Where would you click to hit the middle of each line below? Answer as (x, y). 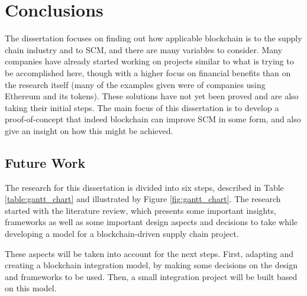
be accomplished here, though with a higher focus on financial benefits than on (148, 72)
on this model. (31, 288)
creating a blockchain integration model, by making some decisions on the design (151, 265)
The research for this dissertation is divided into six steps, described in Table (144, 187)
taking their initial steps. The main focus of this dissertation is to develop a (142, 107)
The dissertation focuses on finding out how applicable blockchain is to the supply (153, 38)
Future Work (45, 162)
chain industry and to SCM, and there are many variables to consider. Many (144, 49)
